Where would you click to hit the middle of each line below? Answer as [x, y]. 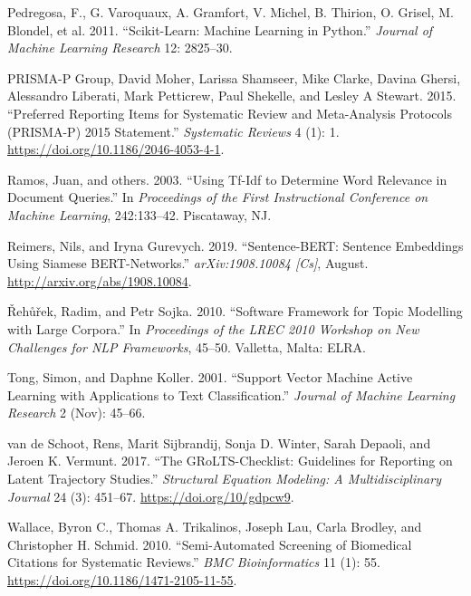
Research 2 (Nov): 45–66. [77, 413]
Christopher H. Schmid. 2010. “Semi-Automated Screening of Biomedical [210, 544]
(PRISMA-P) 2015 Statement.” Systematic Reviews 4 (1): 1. [173, 131]
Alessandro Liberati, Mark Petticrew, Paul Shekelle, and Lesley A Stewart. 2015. [232, 96]
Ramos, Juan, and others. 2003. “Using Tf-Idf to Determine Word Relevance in [227, 179]
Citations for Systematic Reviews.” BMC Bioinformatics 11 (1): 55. [194, 562]
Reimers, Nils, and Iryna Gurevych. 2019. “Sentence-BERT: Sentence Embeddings [235, 245]
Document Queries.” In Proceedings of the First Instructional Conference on [218, 197]
